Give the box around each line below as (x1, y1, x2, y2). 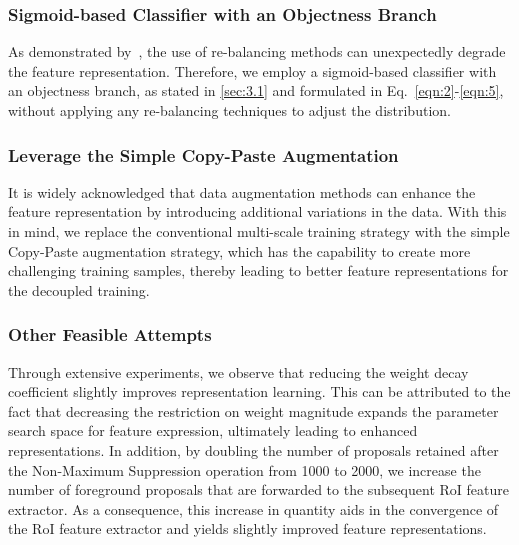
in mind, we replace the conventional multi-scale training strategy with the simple (8, 221, 510, 241)
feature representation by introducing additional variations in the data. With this (8, 201, 507, 222)
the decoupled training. (8, 279, 150, 300)
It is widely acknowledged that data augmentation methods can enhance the (8, 181, 476, 202)
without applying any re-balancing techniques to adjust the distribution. (8, 100, 451, 120)
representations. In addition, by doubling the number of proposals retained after (8, 439, 499, 460)
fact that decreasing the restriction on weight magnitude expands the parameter (8, 400, 499, 421)
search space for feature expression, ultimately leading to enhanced (8, 420, 418, 441)
